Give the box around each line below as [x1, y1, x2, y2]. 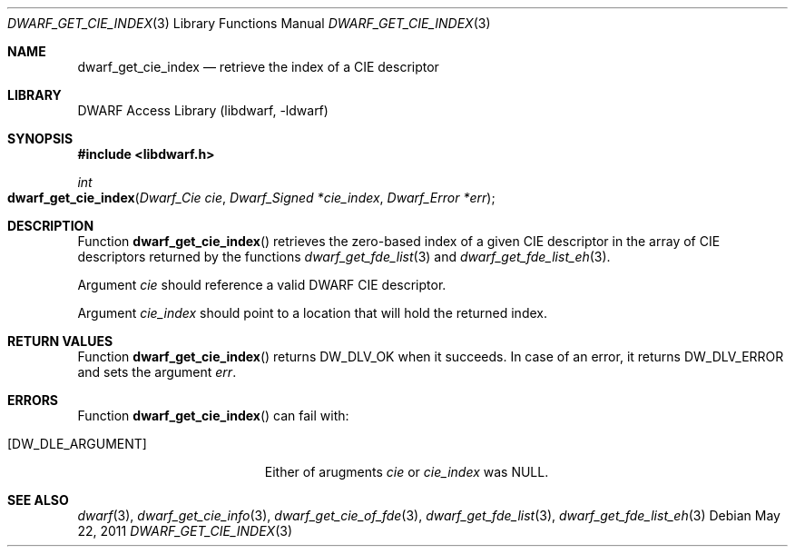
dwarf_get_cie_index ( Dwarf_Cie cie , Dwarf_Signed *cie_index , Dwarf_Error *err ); [7, 190, 496, 205]
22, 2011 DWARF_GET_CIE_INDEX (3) [77, 523, 292, 539]
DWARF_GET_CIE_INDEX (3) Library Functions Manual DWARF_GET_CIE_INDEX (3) [7, 15, 491, 31]
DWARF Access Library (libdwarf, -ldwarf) [77, 103, 329, 118]
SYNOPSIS [7, 131, 74, 146]
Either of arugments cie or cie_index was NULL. [264, 464, 549, 480]
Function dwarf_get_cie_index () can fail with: [77, 408, 349, 423]
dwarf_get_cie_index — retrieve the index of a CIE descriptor [77, 59, 439, 74]
